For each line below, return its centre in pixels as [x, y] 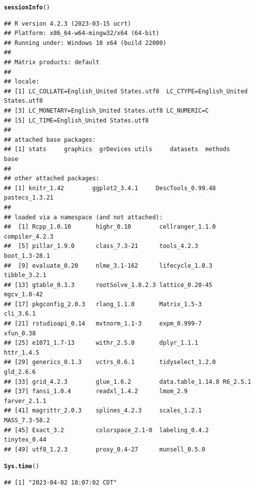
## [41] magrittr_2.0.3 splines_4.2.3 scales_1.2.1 [103, 411]
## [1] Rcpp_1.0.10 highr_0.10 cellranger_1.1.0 [110, 227]
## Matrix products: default [52, 62]
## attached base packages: [50, 140]
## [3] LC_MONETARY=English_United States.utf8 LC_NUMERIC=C [107, 111]
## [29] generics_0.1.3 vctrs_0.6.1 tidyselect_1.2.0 [110, 362]
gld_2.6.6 [20, 372]
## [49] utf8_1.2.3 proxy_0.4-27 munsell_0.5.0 [105, 449]
